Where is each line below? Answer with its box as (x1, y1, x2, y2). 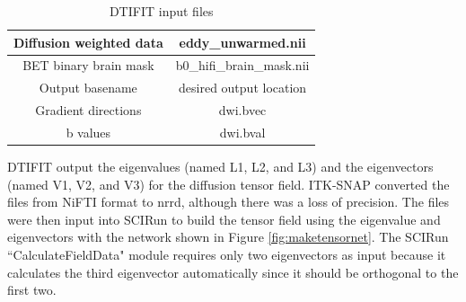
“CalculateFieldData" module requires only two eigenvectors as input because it (7, 245, 446, 264)
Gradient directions (35, 101, 142, 120)
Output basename (39, 78, 137, 97)
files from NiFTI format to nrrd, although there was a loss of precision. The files (7, 192, 450, 211)
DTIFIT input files (109, 2, 214, 20)
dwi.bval (219, 122, 266, 141)
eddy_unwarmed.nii (179, 32, 306, 51)
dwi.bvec (218, 101, 267, 120)
